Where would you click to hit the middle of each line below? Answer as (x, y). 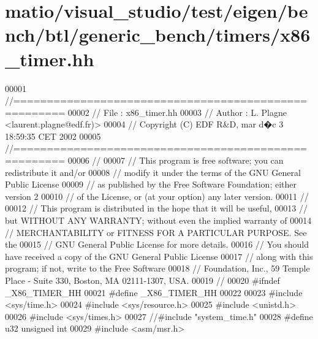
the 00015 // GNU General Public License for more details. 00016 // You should (157, 244)
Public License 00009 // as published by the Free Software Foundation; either (151, 184)
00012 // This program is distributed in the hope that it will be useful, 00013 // (156, 208)
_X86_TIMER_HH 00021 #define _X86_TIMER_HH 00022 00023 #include (154, 292)
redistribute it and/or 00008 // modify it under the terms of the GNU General (153, 172)
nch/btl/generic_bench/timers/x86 (158, 35)
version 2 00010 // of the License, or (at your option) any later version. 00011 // (157, 196)
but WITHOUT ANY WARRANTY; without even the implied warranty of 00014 (158, 220)
